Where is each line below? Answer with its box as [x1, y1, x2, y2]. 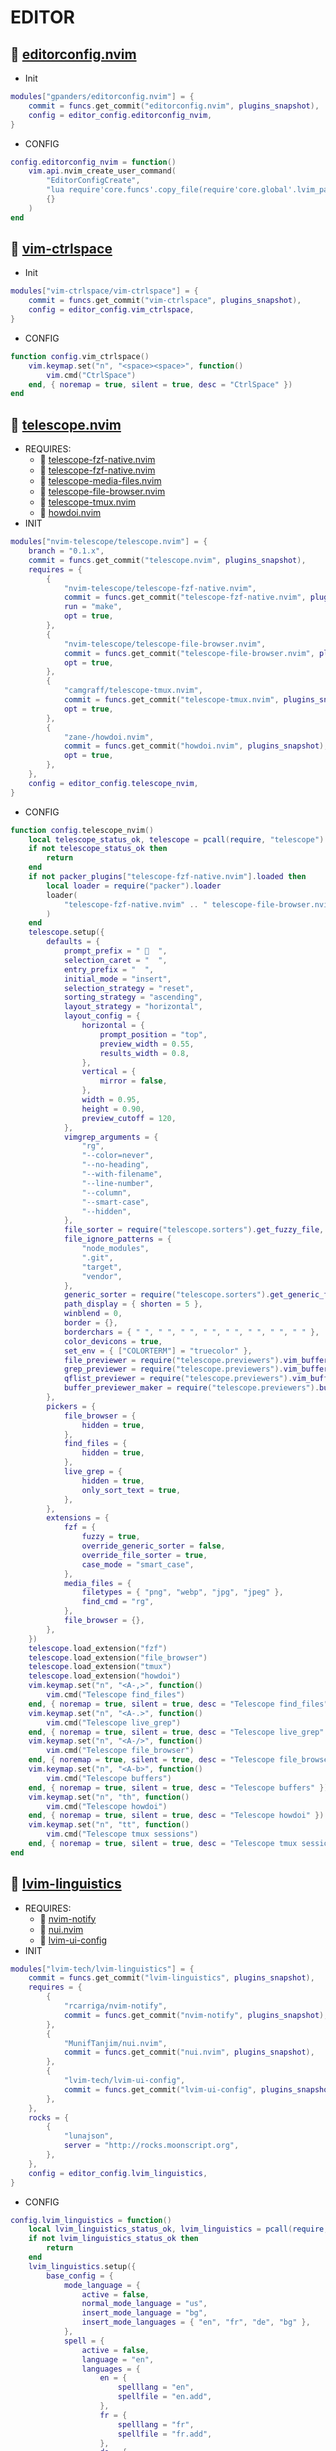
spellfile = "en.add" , [117, 2392, 213, 2402]
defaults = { [46, 937, 101, 947]
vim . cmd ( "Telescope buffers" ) [46, 1773, 172, 1783]
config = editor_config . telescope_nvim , [28, 778, 199, 788]
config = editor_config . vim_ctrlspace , [28, 305, 195, 315]
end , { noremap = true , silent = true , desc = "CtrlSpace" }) [28, 379, 293, 390]
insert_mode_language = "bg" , [81, 2308, 208, 2318]
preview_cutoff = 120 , [81, 1113, 177, 1123]
